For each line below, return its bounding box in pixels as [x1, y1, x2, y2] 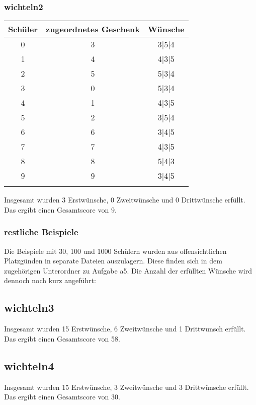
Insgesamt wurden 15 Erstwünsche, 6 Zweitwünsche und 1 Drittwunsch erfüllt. [4, 323, 246, 334]
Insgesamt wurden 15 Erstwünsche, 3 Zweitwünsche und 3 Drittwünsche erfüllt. [4, 381, 249, 392]
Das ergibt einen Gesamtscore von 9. [4, 204, 117, 215]
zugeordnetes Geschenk [45, 23, 140, 35]
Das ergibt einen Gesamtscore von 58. [4, 333, 120, 344]
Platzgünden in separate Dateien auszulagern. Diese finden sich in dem [4, 255, 222, 266]
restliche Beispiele [4, 226, 78, 238]
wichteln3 [4, 300, 54, 315]
